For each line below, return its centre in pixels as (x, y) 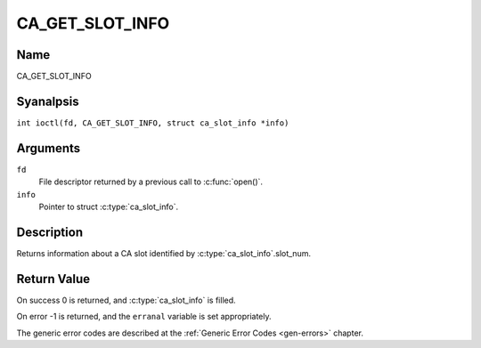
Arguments (49, 148)
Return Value (53, 279)
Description (50, 232)
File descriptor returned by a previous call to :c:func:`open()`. (151, 182)
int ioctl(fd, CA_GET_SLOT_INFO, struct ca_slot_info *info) (153, 123)
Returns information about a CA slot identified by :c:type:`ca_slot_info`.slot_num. (164, 253)
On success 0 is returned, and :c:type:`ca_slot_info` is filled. (126, 300)
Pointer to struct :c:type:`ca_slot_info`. (108, 207)
